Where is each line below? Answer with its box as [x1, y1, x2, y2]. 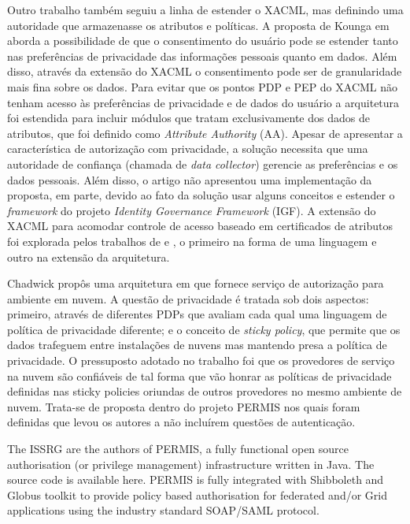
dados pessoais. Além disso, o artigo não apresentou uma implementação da [7, 171, 372, 188]
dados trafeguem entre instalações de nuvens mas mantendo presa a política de [7, 336, 387, 353]
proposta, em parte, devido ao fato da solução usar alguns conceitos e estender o [7, 187, 395, 203]
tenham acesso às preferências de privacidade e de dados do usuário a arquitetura [7, 94, 400, 110]
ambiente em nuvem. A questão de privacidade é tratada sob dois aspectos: [7, 290, 369, 307]
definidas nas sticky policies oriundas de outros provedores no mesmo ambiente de [7, 383, 402, 400]
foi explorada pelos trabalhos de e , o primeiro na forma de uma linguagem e [7, 232, 377, 249]
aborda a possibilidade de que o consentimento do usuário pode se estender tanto [7, 32, 398, 49]
